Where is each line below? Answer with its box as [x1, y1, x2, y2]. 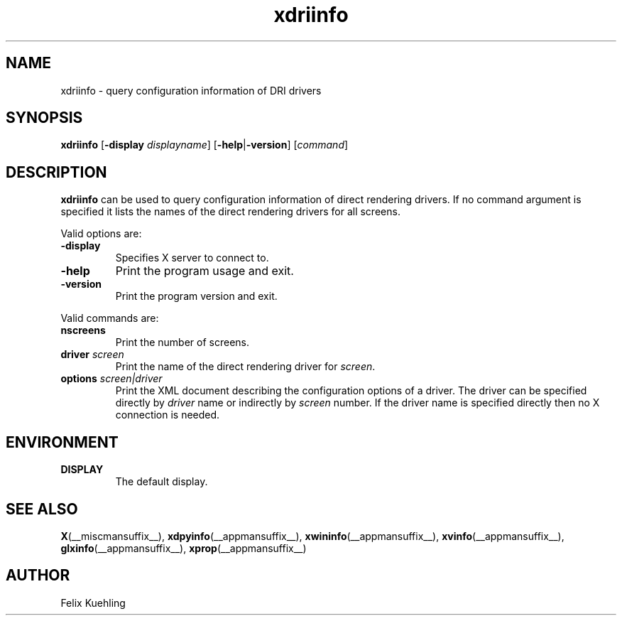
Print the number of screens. [115, 336, 249, 349]
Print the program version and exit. [115, 290, 278, 303]
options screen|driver [60, 372, 163, 385]
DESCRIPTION [6, 163, 107, 181]
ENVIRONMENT [6, 433, 119, 451]
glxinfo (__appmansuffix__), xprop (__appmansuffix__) [60, 541, 307, 554]
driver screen [60, 348, 124, 361]
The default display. [115, 475, 208, 488]
